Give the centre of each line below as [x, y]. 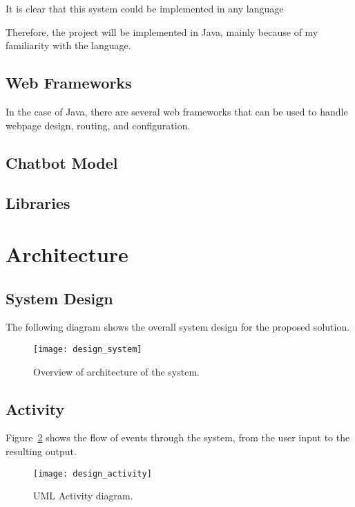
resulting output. [41, 451]
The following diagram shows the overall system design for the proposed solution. [178, 327]
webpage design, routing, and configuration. [98, 125]
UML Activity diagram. [83, 496]
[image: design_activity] [93, 473]
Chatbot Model [62, 162]
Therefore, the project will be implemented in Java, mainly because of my [162, 31]
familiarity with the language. [68, 45]
